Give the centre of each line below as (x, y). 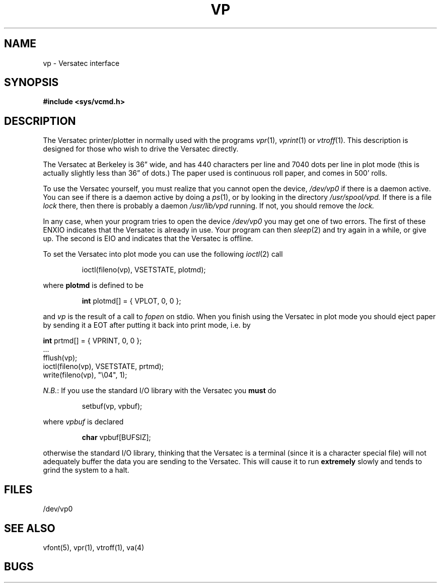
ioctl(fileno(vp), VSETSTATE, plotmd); (144, 270)
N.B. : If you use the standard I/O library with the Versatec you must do (160, 391)
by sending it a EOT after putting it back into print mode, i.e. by (147, 325)
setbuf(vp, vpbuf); (112, 406)
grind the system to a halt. (86, 470)
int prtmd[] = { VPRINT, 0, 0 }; (92, 341)
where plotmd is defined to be (93, 285)
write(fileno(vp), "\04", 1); (85, 375)
